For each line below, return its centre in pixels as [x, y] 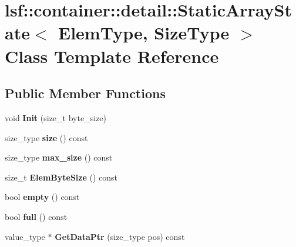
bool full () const [36, 216]
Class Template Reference [112, 56]
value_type [25, 236]
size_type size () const [46, 137]
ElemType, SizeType [144, 33]
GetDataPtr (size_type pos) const [120, 236]
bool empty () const [42, 197]
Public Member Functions [85, 93]
